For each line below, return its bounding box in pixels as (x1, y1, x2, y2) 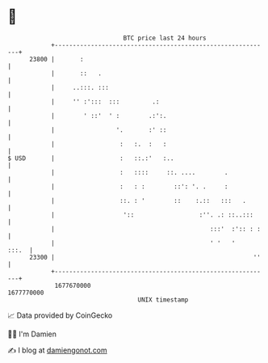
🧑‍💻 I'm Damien (7, 329, 57, 339)
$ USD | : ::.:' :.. (7, 154, 174, 163)
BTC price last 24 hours (123, 34, 207, 42)
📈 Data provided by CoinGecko (7, 310, 113, 320)
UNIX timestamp (137, 295, 189, 304)
